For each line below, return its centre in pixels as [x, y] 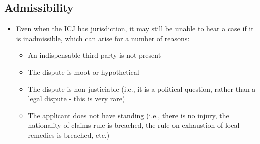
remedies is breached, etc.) [69, 135]
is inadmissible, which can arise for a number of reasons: [103, 38]
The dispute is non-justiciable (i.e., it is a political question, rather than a [142, 89]
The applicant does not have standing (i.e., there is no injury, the [128, 115]
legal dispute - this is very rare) [76, 99]
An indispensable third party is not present [95, 55]
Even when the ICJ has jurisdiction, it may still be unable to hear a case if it [135, 28]
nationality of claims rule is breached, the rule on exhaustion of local [134, 125]
